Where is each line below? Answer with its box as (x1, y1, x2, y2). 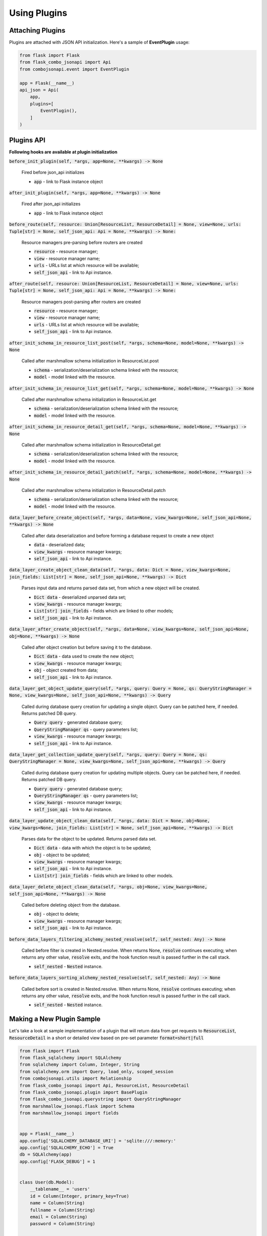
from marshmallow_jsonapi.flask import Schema (19, 1103, 134, 1109)
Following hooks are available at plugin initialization (9, 149, 118, 155)
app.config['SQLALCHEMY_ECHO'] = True (19, 1145, 114, 1150)
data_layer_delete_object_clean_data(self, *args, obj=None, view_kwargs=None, (9, 884, 208, 890)
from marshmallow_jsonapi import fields (19, 1110, 119, 1116)
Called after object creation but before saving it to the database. (21, 644, 152, 650)
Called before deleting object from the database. (21, 902, 121, 908)
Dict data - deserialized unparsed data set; (34, 594, 126, 600)
